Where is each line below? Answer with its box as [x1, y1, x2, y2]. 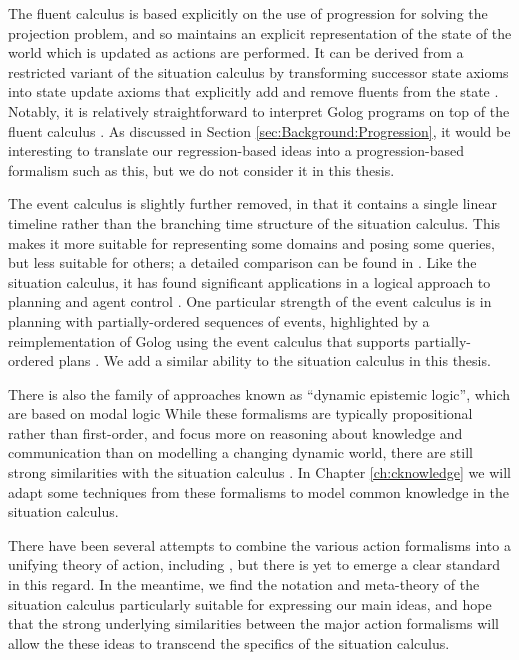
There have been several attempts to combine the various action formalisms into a [8, 534, 511, 555]
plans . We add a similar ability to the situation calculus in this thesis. [58, 350, 491, 371]
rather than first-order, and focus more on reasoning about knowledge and [8, 422, 463, 443]
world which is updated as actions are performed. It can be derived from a [8, 42, 464, 63]
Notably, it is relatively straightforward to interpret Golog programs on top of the [8, 100, 510, 121]
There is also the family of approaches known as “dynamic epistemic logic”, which [8, 383, 511, 404]
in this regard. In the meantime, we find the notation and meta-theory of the [8, 574, 480, 595]
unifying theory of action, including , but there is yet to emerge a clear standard [8, 554, 500, 575]
